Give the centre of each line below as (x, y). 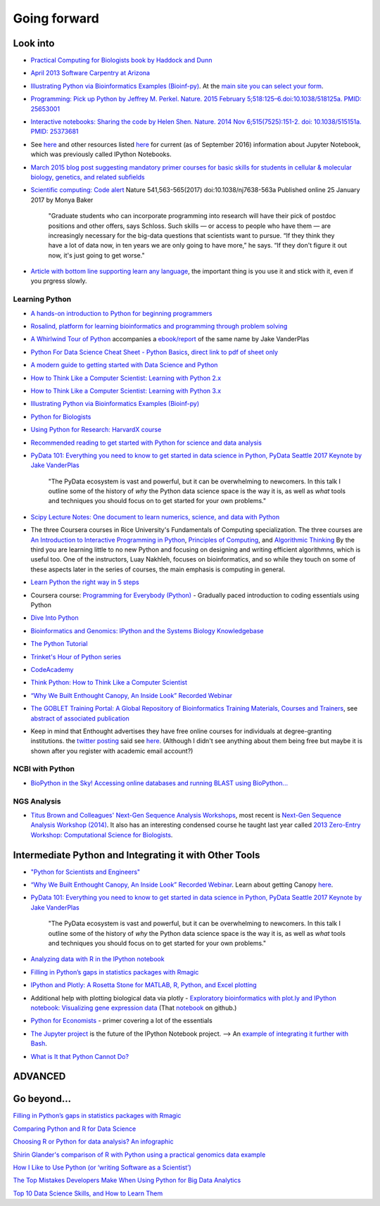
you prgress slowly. (59, 281)
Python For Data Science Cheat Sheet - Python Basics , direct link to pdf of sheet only (154, 352)
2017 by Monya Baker (62, 200)
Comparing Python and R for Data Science (75, 1129)
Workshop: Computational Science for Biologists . (102, 834)
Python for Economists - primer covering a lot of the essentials (121, 1021)
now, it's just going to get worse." (96, 255)
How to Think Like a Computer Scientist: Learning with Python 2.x (126, 378)
